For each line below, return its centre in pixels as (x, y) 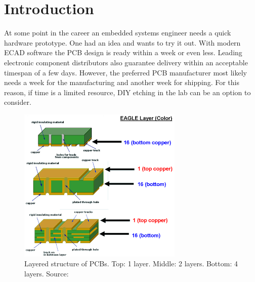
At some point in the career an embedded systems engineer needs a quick (118, 33)
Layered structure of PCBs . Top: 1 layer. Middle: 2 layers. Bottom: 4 (131, 264)
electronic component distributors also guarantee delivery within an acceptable (126, 62)
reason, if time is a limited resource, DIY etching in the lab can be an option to (127, 92)
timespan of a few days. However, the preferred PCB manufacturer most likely (125, 72)
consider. (18, 102)
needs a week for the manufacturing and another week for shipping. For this (122, 82)
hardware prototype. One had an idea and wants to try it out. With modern (122, 42)
